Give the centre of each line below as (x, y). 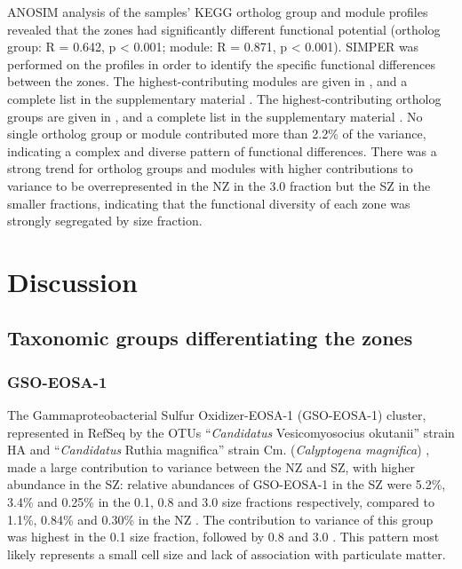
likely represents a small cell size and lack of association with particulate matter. (227, 553)
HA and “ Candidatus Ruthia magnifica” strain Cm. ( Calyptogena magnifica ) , (219, 450)
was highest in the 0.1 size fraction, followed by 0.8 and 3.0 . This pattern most (223, 537)
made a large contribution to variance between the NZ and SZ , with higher (211, 466)
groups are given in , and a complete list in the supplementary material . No (215, 116)
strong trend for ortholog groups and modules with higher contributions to (210, 168)
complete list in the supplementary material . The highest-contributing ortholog (224, 98)
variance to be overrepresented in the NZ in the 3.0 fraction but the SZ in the (219, 185)
